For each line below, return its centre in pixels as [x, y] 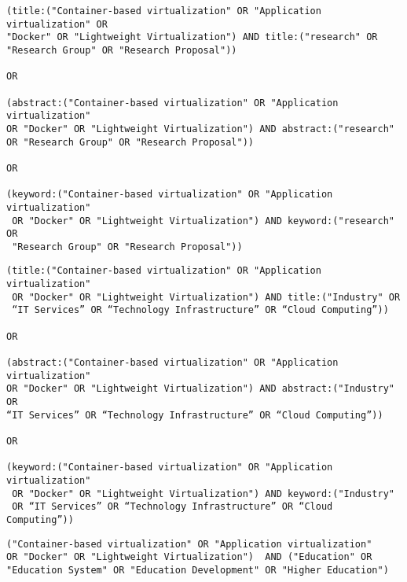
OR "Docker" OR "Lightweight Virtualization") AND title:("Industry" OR [206, 297]
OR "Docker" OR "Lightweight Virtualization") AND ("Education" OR [189, 557]
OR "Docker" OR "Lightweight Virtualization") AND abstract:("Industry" [200, 389]
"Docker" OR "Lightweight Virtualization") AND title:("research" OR [192, 37]
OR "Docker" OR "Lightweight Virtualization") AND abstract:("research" [200, 129]
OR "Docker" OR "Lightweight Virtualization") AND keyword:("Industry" [203, 494]
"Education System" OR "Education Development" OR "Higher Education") [198, 570]
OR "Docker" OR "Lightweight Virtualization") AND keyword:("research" [203, 221]
